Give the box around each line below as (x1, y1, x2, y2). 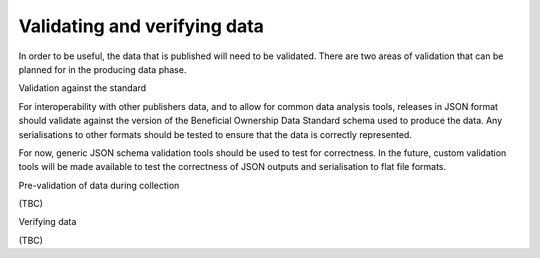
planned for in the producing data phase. (18, 63, 187, 75)
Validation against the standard (18, 82, 147, 94)
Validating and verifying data (18, 15, 265, 37)
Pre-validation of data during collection (18, 179, 180, 191)
